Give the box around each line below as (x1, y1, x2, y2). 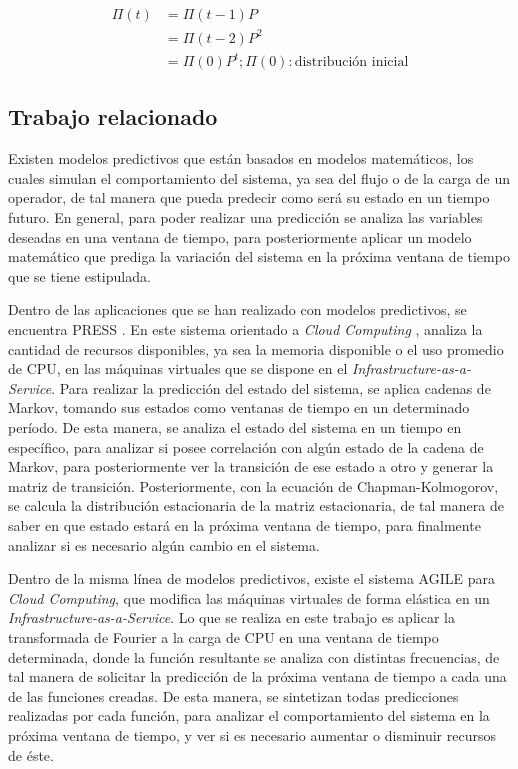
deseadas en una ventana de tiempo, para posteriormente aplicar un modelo (8, 226, 472, 247)
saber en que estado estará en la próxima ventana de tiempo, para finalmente (8, 514, 481, 535)
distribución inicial (294, 55, 409, 70)
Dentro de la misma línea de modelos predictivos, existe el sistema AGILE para (8, 568, 495, 589)
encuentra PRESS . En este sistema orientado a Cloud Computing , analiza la (8, 319, 483, 340)
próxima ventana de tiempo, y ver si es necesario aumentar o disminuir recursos (8, 724, 496, 745)
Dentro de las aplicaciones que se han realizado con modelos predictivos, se (8, 299, 467, 320)
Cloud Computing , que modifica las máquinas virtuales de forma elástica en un (8, 587, 490, 608)
